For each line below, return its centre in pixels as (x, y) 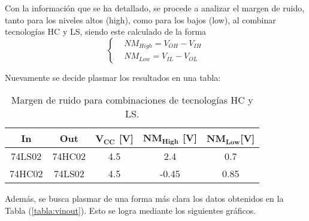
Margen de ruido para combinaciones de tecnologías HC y (132, 100)
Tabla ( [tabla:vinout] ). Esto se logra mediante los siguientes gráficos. (131, 210)
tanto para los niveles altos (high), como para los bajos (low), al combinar (140, 19)
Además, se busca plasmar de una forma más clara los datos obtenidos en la (144, 199)
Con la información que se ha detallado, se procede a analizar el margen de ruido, (155, 8)
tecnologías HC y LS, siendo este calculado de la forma (106, 31)
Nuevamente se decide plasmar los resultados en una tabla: (113, 77)
